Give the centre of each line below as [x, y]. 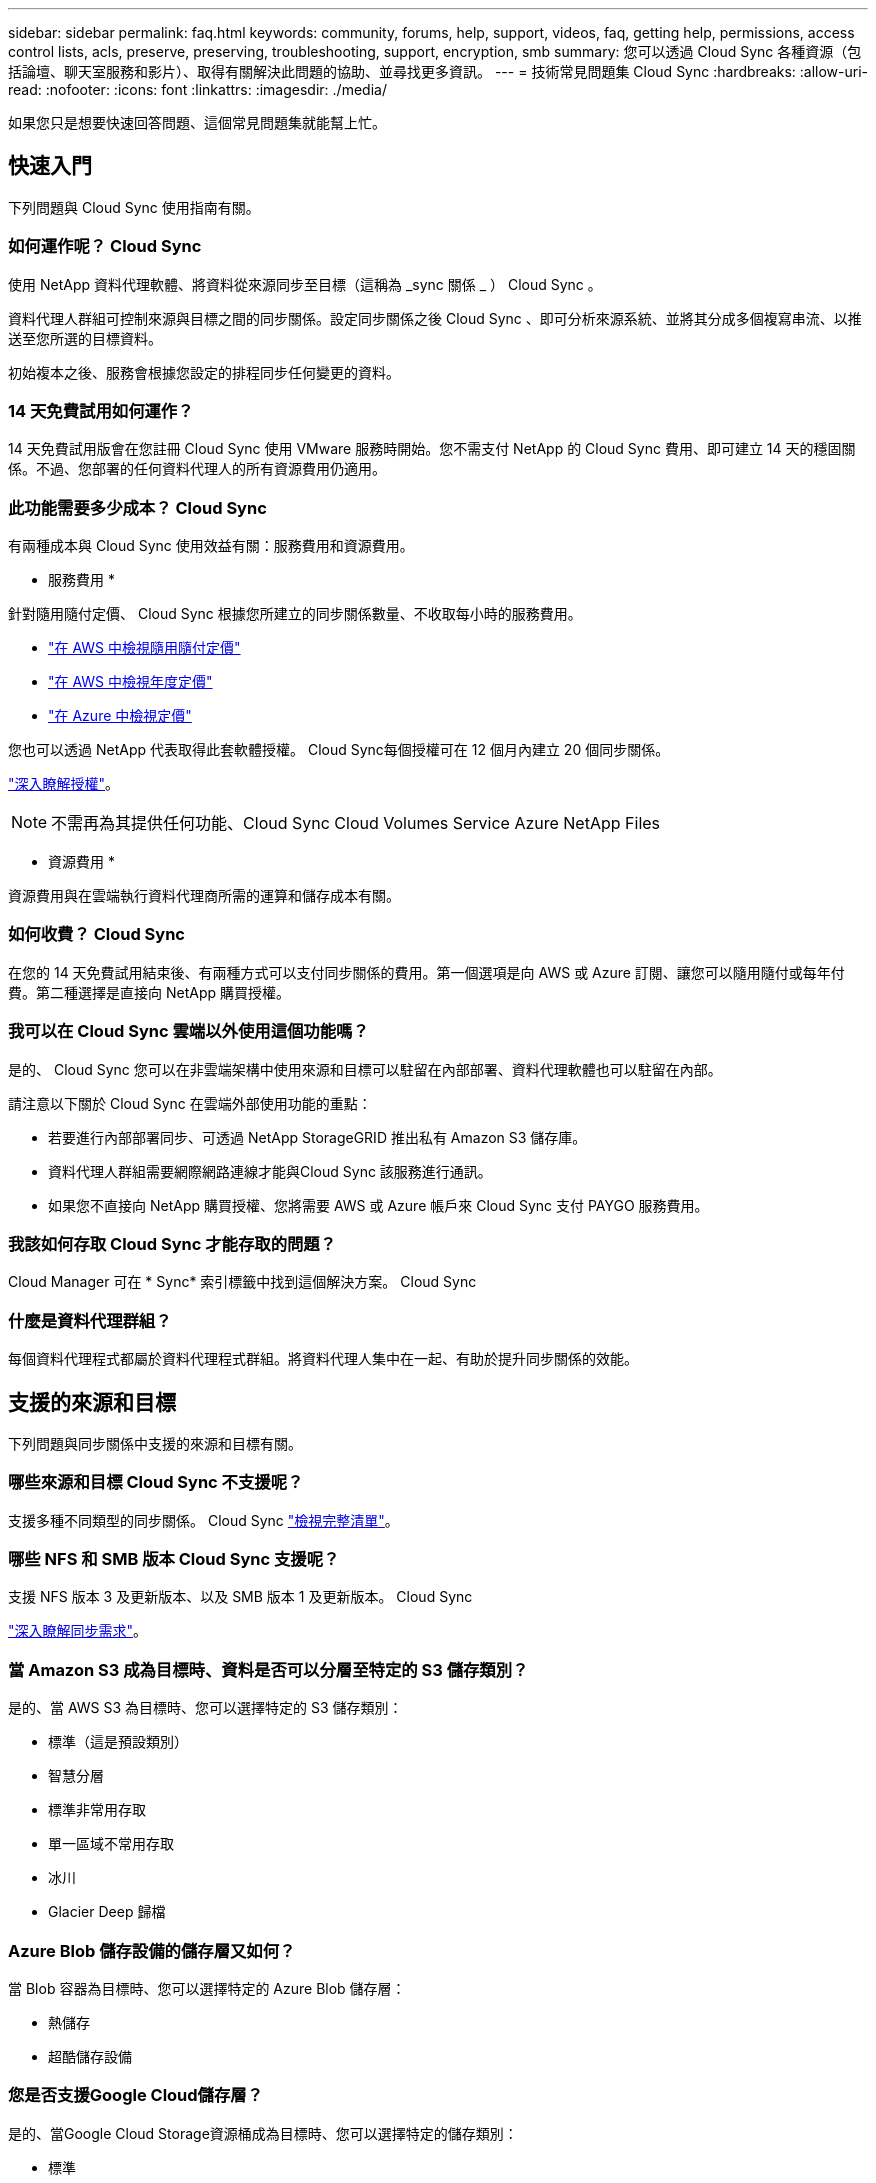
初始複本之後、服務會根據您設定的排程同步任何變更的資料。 [204, 372]
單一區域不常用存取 [111, 1844]
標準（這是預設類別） [118, 1742]
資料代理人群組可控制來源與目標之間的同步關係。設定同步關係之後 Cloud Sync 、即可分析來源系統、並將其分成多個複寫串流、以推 [435, 318]
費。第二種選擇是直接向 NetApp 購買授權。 [149, 992]
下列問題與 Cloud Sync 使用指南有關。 [134, 207]
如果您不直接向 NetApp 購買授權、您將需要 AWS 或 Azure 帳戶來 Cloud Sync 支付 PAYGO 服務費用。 [378, 1205]
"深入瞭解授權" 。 [64, 784]
